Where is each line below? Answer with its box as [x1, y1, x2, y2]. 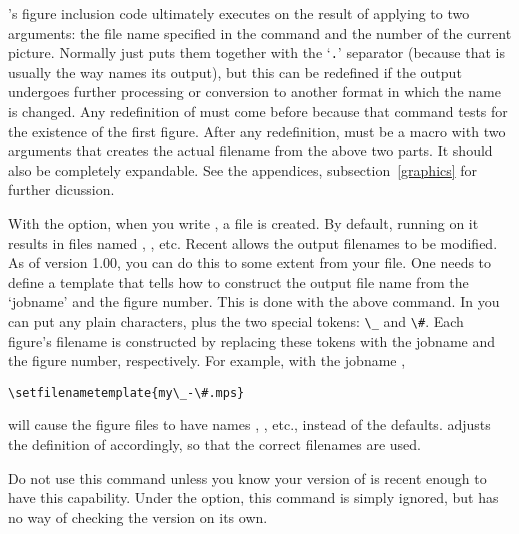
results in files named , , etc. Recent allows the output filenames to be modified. [8, 232, 498, 253]
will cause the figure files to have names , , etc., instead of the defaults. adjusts [8, 414, 491, 435]
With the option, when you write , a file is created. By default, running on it [8, 213, 479, 233]
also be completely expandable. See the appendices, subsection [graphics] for [8, 159, 478, 180]
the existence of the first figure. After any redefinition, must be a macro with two [8, 120, 506, 141]
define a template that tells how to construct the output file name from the [8, 271, 469, 292]
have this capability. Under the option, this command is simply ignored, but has [8, 487, 499, 508]
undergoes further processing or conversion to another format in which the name [8, 81, 501, 102]
